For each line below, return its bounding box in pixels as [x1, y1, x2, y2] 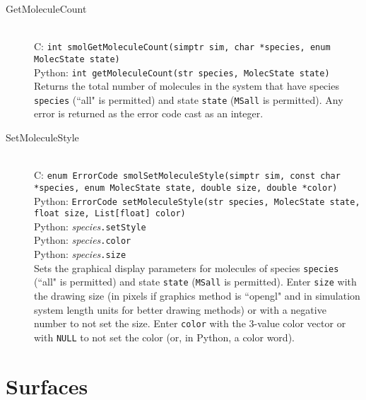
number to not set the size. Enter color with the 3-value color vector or [34, 316, 346, 331]
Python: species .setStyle [34, 218, 146, 233]
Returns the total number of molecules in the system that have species [34, 78, 339, 93]
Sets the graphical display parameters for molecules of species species [34, 260, 339, 275]
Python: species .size [34, 247, 126, 261]
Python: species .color [34, 233, 131, 247]
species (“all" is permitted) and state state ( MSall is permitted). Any [34, 92, 343, 107]
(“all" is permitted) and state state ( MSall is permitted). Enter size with [34, 274, 357, 289]
